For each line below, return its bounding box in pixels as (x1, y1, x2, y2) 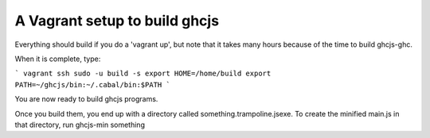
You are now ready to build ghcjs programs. (14, 94, 158, 104)
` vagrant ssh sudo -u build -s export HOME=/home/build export (14, 69, 272, 79)
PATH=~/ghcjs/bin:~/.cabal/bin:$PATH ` (14, 80, 170, 89)
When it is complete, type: (14, 54, 101, 63)
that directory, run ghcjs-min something (14, 120, 145, 129)
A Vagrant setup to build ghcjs (14, 12, 219, 29)
